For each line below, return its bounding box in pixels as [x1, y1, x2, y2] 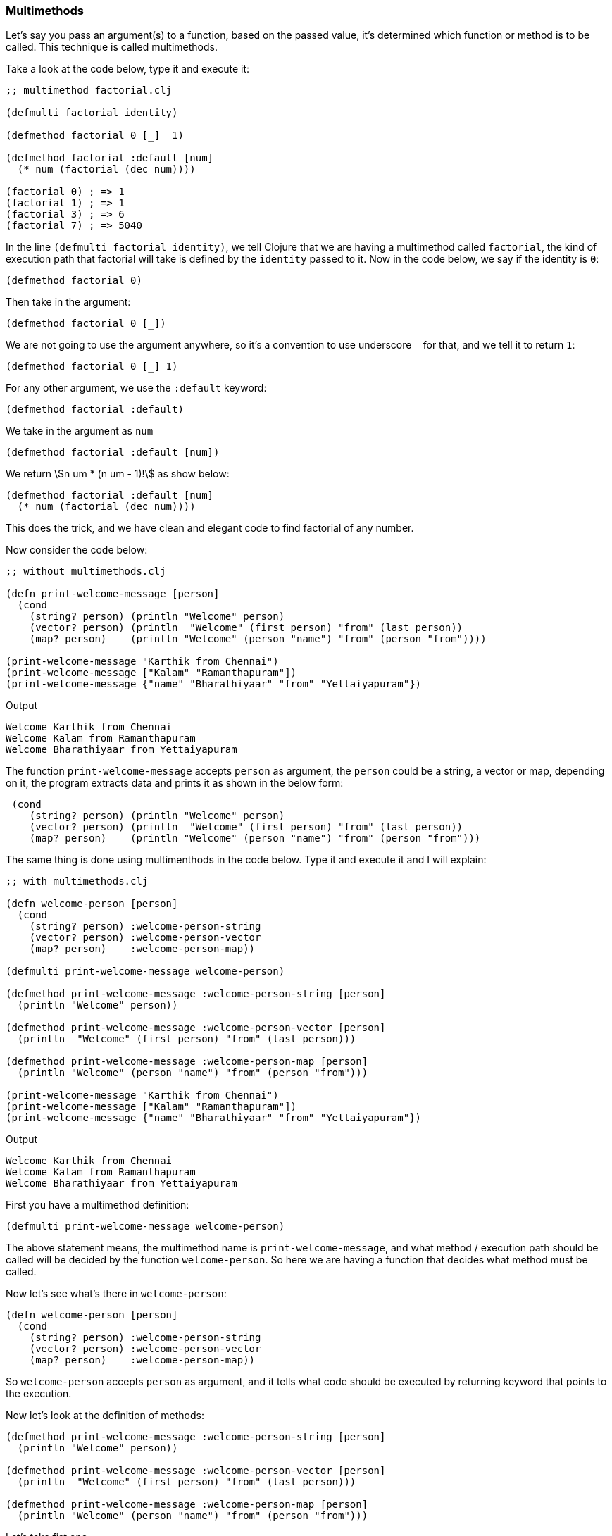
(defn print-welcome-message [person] [6, 588, 220, 600]
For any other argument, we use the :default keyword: [6, 382, 267, 394]
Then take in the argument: [6, 296, 131, 308]
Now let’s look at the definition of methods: [6, 1409, 204, 1422]
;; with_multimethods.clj [6, 875, 149, 887]
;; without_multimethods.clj [6, 566, 166, 577]
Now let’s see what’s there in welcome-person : [6, 1287, 227, 1300]
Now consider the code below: [6, 544, 148, 556]
